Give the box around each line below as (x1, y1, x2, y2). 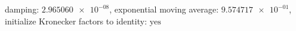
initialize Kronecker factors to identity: (5, 14, 147, 27)
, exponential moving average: (109, 3, 219, 15)
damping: (5, 3, 39, 15)
